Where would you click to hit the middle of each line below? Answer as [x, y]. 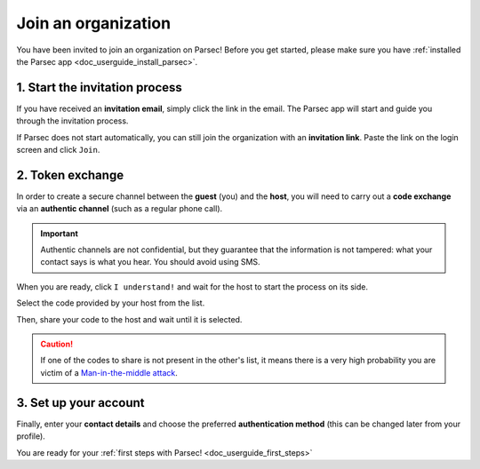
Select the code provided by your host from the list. [111, 303]
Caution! [57, 344]
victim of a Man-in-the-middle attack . [109, 372]
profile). [31, 436]
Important [60, 233]
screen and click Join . [58, 150]
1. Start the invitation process [99, 87]
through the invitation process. [72, 121]
